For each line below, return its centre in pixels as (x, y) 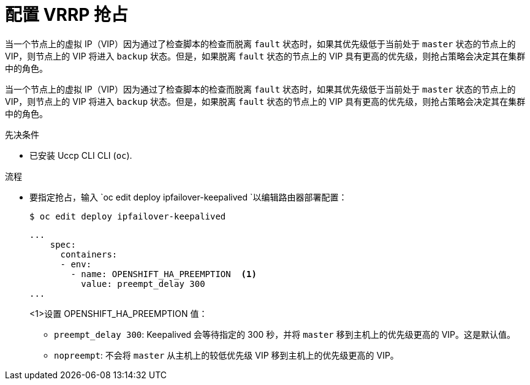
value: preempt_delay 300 (143, 284)
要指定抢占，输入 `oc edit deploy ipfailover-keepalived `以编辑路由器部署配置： (188, 197)
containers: (89, 254)
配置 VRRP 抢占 (67, 15)
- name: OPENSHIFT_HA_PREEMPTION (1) (164, 274)
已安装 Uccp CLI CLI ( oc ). (81, 155)
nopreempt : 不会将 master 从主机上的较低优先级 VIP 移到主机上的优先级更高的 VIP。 (226, 355)
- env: (76, 264)
